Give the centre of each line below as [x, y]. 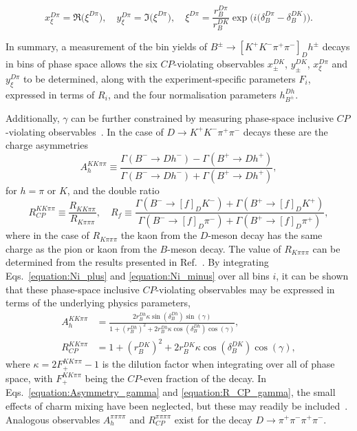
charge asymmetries [47, 145]
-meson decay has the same [265, 235]
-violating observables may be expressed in [245, 289]
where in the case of [47, 235]
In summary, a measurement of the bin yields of [107, 46]
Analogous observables [53, 419]
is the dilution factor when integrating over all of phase [218, 364]
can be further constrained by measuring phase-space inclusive [202, 118]
